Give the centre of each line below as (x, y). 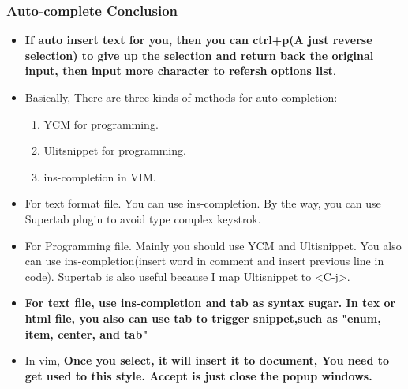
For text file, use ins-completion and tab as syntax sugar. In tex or (210, 303)
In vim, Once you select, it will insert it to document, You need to (207, 360)
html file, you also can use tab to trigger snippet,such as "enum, (203, 318)
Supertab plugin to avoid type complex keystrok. (143, 218)
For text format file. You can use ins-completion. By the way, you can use (203, 203)
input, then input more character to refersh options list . (180, 71)
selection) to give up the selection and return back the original (199, 55)
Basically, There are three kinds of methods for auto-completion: (181, 97)
